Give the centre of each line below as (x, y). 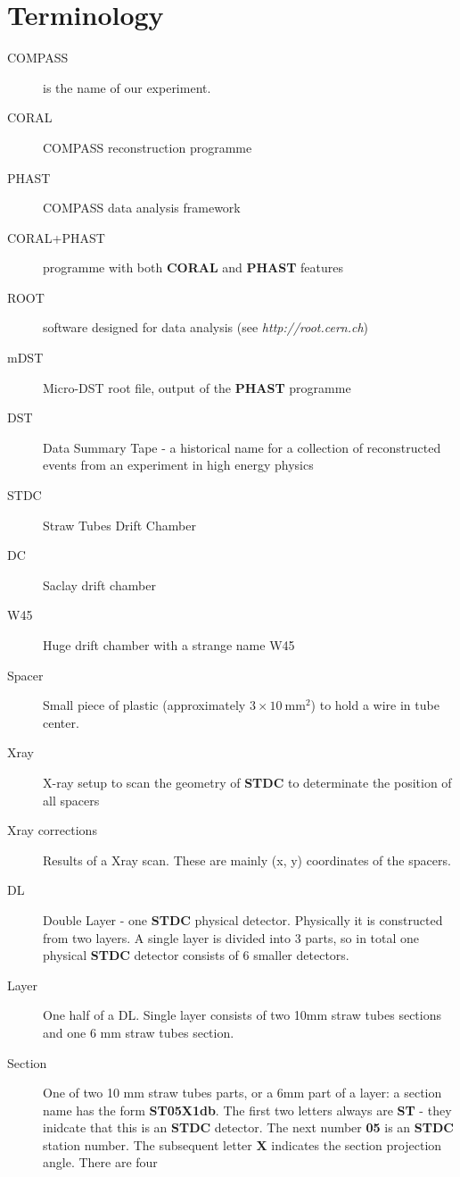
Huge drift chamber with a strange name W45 (169, 645)
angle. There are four (100, 1162)
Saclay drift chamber (99, 584)
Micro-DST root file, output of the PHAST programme (197, 387)
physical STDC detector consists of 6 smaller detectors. (196, 955)
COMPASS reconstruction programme (148, 147)
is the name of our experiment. (127, 87)
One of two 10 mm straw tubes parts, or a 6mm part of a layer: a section (242, 1093)
